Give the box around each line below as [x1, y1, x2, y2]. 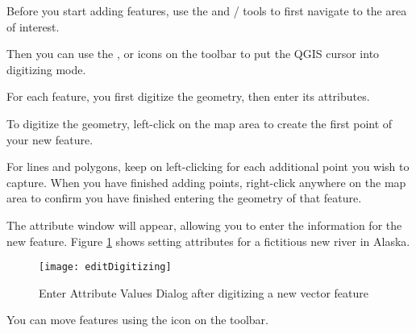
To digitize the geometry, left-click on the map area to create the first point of [6, 114, 393, 131]
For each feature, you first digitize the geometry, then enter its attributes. [6, 88, 370, 105]
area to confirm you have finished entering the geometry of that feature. [6, 189, 362, 206]
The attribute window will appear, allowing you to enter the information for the [6, 216, 402, 233]
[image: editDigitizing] [39, 261, 172, 273]
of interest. [6, 18, 60, 35]
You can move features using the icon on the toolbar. [6, 311, 268, 328]
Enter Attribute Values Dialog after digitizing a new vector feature [39, 284, 369, 301]
